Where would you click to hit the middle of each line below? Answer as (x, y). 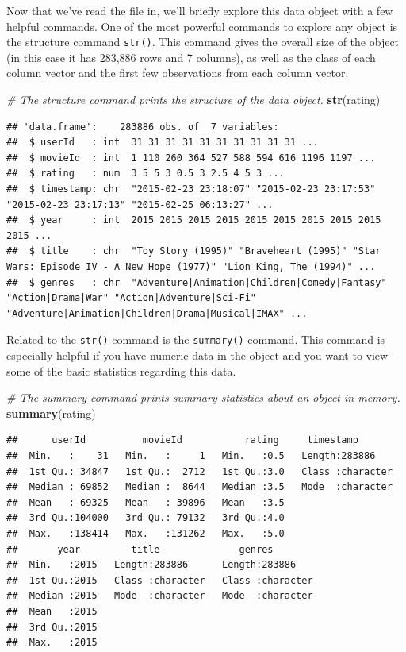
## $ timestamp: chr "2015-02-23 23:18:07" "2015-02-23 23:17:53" (191, 189)
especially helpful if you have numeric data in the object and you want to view (197, 355)
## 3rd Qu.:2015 (52, 627)
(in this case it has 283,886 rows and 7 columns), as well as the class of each (191, 57)
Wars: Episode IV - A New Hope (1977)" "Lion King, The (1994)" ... (191, 266)
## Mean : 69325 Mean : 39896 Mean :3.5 (146, 502)
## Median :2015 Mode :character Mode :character (160, 596)
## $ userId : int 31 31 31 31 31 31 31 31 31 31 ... (163, 143)
